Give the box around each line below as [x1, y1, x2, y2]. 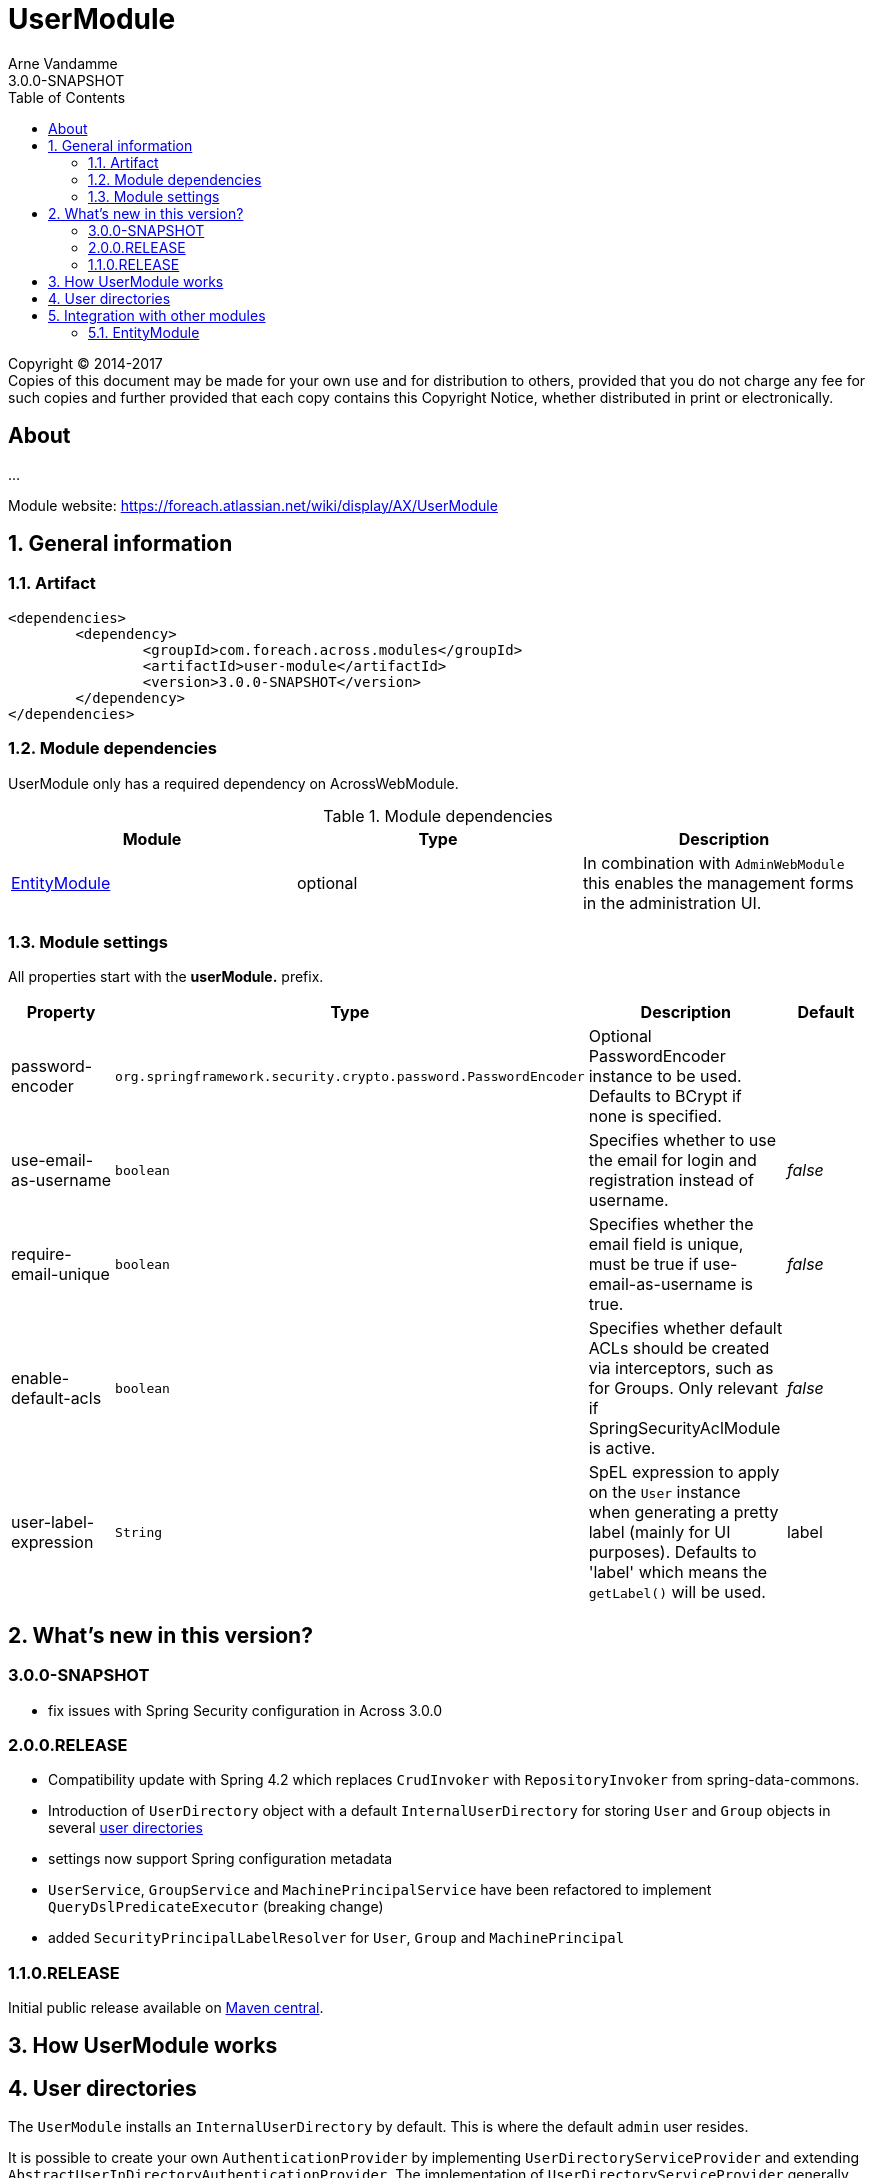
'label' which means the [588, 1562, 768, 1583]
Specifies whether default [588, 1318, 783, 1339]
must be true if [588, 1254, 699, 1275]
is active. [588, 1438, 656, 1459]
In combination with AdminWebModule [582, 852, 845, 873]
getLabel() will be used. [588, 1582, 766, 1603]
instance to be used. [588, 1066, 742, 1087]
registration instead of [588, 1170, 754, 1191]
